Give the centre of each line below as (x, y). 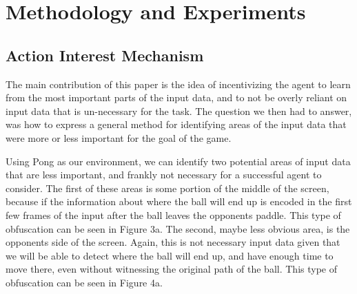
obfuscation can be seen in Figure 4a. (84, 282)
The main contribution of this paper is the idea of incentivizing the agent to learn (178, 84)
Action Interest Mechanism (105, 55)
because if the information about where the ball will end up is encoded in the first (179, 201)
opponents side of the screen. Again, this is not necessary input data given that (173, 242)
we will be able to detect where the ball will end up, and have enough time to (170, 255)
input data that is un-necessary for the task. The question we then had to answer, (179, 111)
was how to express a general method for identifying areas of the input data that (176, 124)
